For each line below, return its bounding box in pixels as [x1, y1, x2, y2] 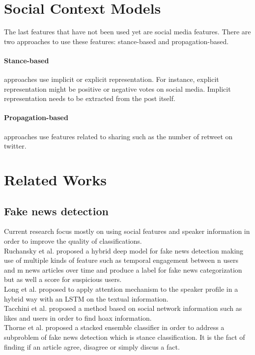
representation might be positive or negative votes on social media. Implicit [4, 83, 231, 94]
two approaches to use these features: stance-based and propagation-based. [4, 36, 229, 46]
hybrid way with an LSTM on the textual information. [4, 293, 169, 304]
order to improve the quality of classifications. [4, 236, 142, 246]
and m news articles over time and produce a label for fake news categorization [4, 264, 242, 275]
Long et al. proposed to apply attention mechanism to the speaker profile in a [4, 284, 238, 294]
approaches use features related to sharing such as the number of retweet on [4, 131, 233, 141]
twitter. [4, 141, 27, 151]
